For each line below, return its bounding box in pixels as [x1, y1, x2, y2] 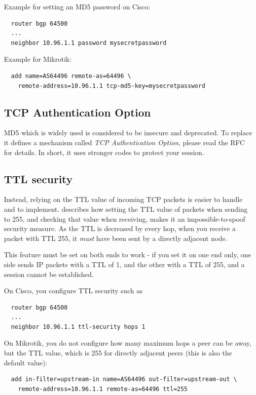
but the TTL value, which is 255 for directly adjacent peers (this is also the [4, 348, 232, 358]
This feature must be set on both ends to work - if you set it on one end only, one [4, 249, 251, 260]
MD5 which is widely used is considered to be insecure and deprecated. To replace [4, 127, 253, 138]
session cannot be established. [4, 269, 94, 279]
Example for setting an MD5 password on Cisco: [4, 1, 150, 11]
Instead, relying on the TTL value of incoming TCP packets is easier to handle [4, 194, 243, 204]
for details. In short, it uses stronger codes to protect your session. [4, 147, 204, 157]
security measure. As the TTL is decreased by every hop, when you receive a [4, 223, 236, 234]
